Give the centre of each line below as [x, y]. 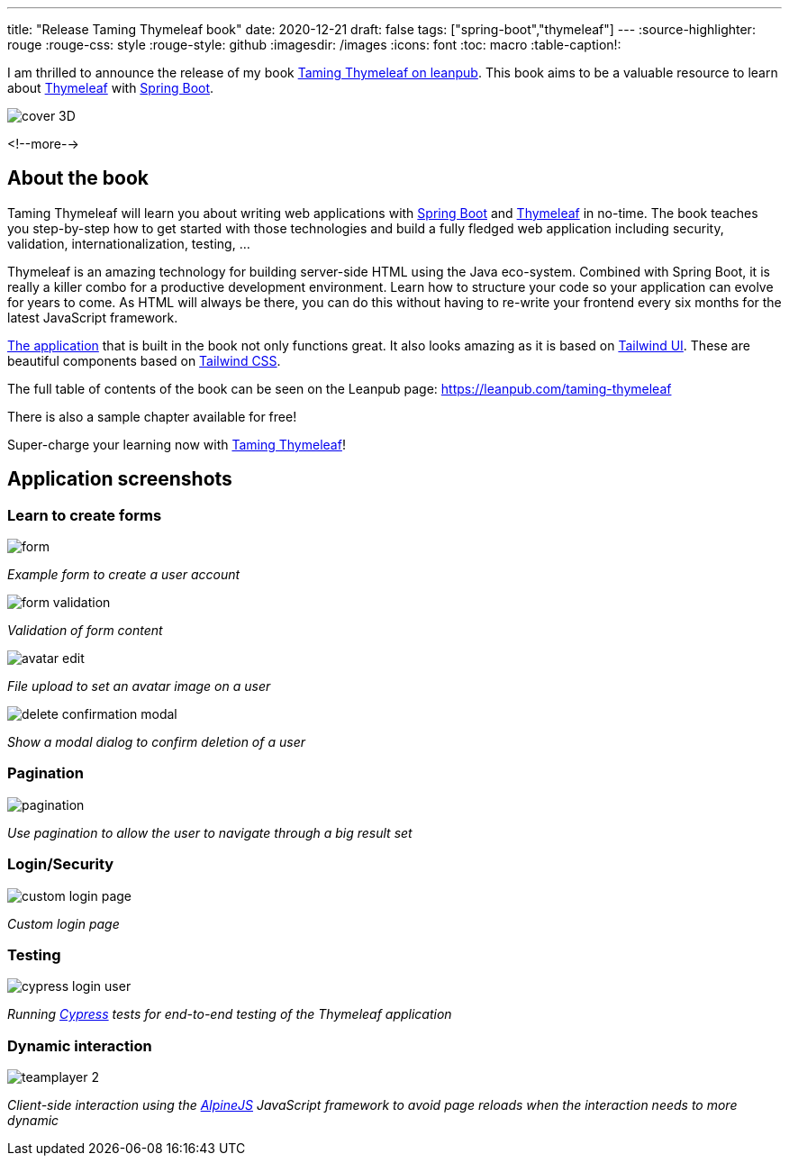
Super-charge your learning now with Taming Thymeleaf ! [177, 444]
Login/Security [61, 864]
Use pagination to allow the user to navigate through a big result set [210, 832]
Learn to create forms [85, 515]
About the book [78, 178]
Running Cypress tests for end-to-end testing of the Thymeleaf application [230, 1014]
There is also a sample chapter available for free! [152, 416]
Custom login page [63, 923]
